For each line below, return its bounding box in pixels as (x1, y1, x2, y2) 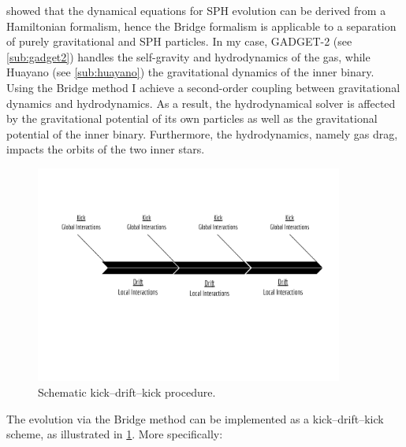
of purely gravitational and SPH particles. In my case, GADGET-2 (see (6, 33, 352, 50)
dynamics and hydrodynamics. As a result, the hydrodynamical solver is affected (6, 94, 396, 111)
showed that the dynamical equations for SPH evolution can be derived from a (6, 2, 386, 18)
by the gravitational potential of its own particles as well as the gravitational (6, 110, 378, 127)
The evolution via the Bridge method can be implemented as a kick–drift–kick (6, 410, 384, 427)
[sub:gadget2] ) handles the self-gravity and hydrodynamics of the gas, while (6, 48, 371, 65)
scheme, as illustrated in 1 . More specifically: (6, 426, 223, 442)
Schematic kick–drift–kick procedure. (38, 384, 216, 401)
